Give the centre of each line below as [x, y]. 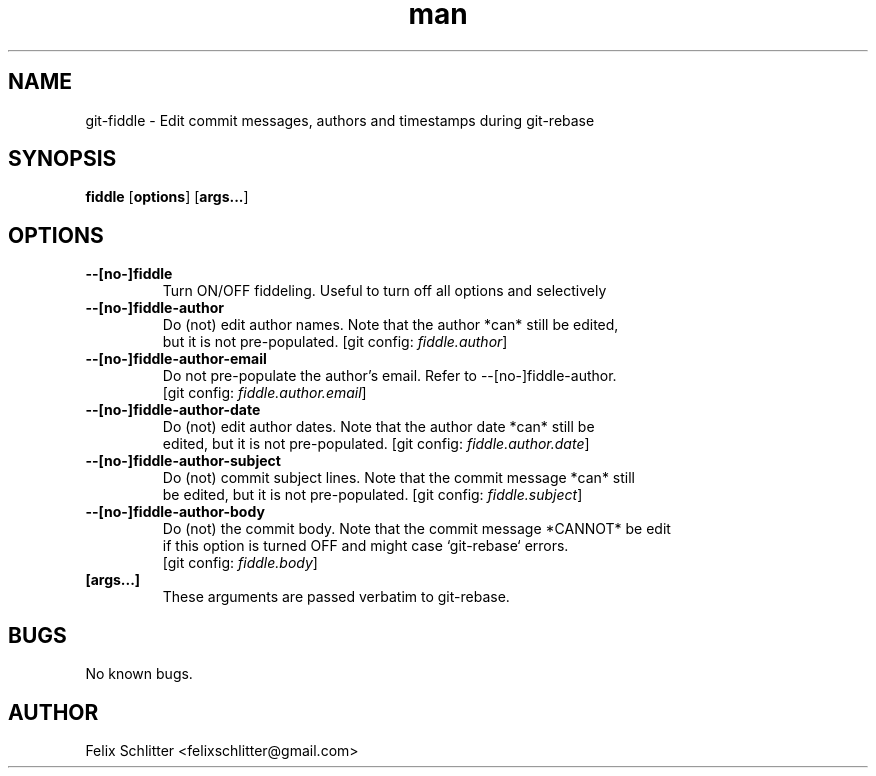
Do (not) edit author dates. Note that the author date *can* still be [378, 427]
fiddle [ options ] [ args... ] [167, 197]
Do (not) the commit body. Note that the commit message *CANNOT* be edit [416, 529]
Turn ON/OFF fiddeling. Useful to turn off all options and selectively [384, 291]
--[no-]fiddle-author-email [176, 359]
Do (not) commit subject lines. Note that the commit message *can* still [398, 478]
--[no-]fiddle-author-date [173, 410]
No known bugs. [139, 674]
